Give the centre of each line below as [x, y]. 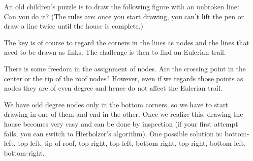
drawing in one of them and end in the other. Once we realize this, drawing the [124, 114]
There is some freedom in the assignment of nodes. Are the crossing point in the [125, 68]
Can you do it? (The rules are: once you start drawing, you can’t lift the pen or [124, 16]
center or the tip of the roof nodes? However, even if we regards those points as [124, 78]
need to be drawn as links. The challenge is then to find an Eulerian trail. [115, 52]
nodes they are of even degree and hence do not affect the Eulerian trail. [113, 88]
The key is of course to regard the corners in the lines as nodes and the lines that [127, 42]
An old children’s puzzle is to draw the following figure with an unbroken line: [122, 6]
